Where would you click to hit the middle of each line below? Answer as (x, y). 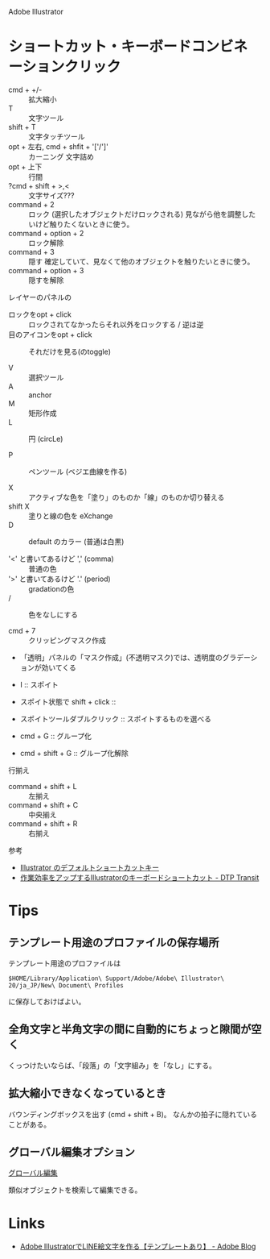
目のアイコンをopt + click (50, 334)
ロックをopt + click (40, 314)
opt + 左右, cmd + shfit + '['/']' (58, 146)
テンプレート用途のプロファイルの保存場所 (114, 942)
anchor (40, 395)
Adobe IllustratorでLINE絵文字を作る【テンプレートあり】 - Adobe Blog (138, 1247)
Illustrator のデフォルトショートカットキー (89, 867)
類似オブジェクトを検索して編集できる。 (75, 1190)
